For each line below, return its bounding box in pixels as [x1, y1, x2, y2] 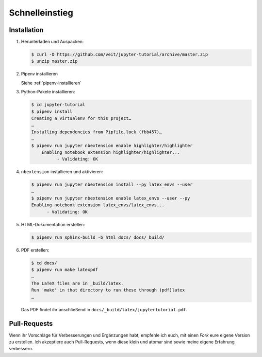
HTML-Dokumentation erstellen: [21, 221, 85, 227]
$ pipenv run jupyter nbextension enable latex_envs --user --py [31, 196, 190, 201]
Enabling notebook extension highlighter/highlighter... [41, 149, 180, 155]
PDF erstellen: [21, 247, 49, 253]
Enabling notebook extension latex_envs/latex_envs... [31, 202, 164, 208]
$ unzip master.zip [31, 58, 78, 64]
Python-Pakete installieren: [21, 89, 75, 95]
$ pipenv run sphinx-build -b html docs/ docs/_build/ [31, 234, 164, 240]
